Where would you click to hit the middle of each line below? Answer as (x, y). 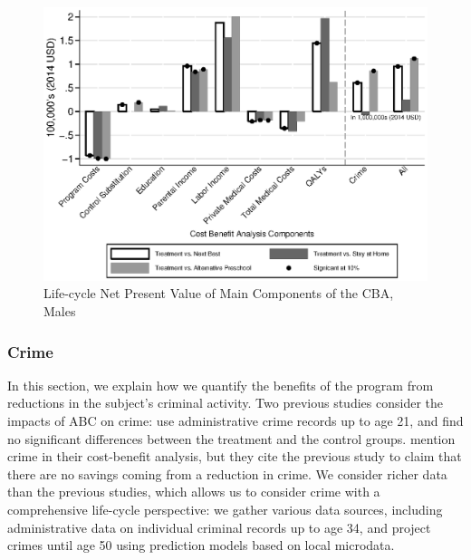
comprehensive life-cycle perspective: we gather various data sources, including (225, 509)
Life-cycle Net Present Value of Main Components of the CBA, (219, 293)
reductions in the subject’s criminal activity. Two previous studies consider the (225, 403)
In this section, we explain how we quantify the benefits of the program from (221, 385)
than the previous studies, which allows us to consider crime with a (194, 492)
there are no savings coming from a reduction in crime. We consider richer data (227, 473)
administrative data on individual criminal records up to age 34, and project (219, 527)
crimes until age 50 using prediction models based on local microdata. (201, 545)
